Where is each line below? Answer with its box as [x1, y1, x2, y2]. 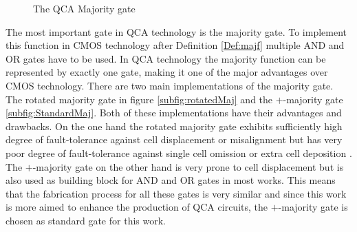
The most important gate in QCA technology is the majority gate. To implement [6, 24, 347, 39]
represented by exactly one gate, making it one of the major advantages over [6, 65, 328, 79]
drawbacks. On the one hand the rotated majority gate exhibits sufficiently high [6, 118, 343, 133]
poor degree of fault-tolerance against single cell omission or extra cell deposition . [6, 145, 352, 160]
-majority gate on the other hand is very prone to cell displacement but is [32, 159, 344, 173]
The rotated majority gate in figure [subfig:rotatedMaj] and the [6, 92, 273, 106]
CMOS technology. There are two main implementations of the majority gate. [6, 78, 334, 92]
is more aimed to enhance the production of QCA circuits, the [6, 200, 268, 214]
